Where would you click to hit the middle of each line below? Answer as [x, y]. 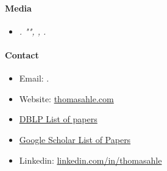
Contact [22, 54]
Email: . [34, 78]
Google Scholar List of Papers [75, 139]
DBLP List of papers [58, 119]
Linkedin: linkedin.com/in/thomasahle [91, 160]
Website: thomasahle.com [66, 98]
